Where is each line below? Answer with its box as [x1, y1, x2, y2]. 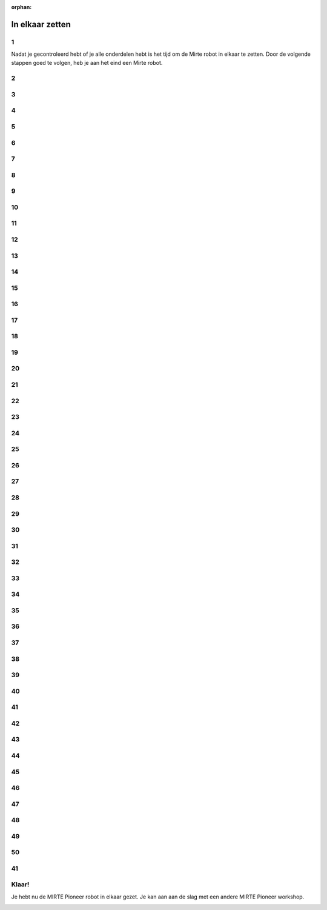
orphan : [11, 4, 32, 10]
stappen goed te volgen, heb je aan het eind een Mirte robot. [11, 59, 163, 66]
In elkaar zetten [11, 19, 71, 30]
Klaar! [11, 880, 30, 889]
